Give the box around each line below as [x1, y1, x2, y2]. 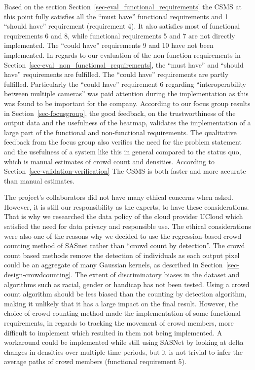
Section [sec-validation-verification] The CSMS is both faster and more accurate [4, 166, 246, 176]
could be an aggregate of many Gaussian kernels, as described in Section [4, 259, 223, 270]
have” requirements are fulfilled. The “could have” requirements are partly [4, 69, 229, 79]
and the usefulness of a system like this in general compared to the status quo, [4, 146, 241, 156]
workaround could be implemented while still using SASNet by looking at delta [4, 337, 244, 347]
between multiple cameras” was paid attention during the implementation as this [4, 88, 249, 99]
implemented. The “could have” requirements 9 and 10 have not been [4, 40, 214, 50]
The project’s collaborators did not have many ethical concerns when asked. [4, 192, 233, 202]
